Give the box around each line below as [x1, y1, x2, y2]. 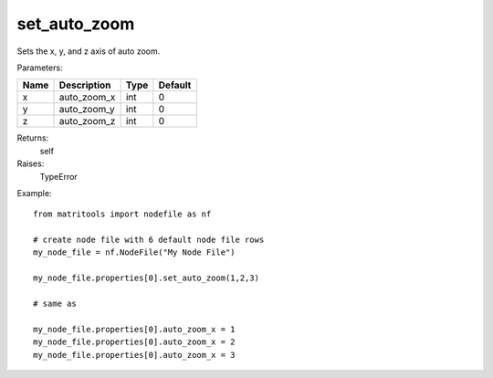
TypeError [39, 171, 78, 182]
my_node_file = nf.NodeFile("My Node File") [33, 247, 236, 257]
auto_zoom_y [58, 103, 116, 116]
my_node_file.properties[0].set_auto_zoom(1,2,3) [33, 273, 260, 283]
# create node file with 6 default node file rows [33, 235, 265, 246]
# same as [33, 299, 77, 310]
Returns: [16, 132, 49, 143]
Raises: [16, 158, 45, 169]
